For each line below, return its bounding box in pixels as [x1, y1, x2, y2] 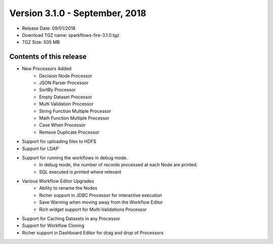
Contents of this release [9, 52, 87, 61]
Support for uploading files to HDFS [22, 139, 97, 145]
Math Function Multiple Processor [39, 115, 110, 121]
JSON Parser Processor [39, 80, 88, 86]
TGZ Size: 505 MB [22, 39, 60, 45]
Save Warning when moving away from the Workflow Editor [39, 199, 163, 205]
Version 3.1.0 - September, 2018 [9, 8, 147, 19]
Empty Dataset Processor [39, 94, 93, 100]
